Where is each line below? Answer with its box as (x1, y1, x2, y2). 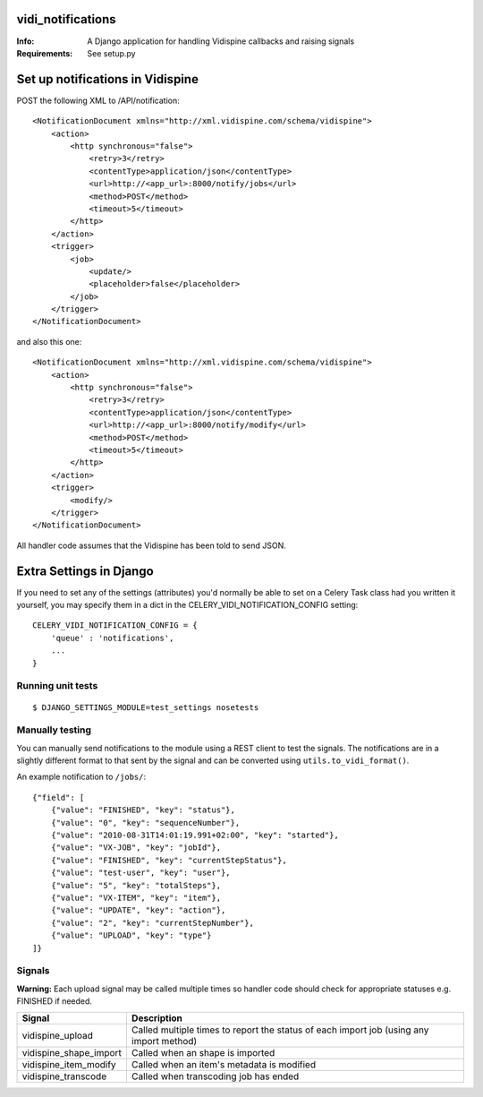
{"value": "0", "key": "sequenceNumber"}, (50, 818, 241, 827)
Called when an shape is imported (131, 1047, 275, 1059)
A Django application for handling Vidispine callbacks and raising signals (87, 36, 355, 47)
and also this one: (16, 336, 82, 347)
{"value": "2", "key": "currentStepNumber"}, (50, 918, 255, 928)
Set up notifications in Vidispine (16, 72, 199, 87)
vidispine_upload (21, 1030, 94, 1042)
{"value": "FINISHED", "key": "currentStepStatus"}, (50, 855, 288, 865)
